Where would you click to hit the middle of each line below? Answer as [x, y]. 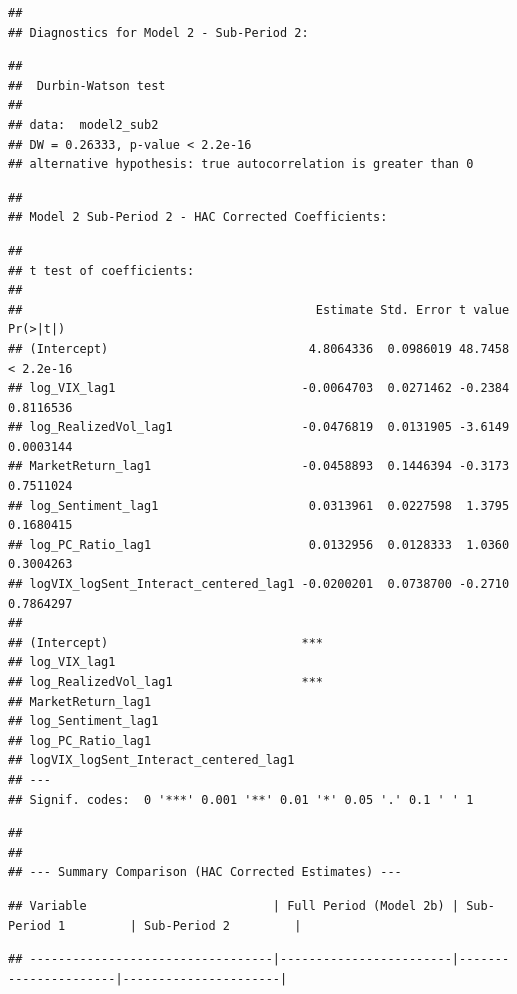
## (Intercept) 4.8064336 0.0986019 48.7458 [259, 348]
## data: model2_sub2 [83, 124]
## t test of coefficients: [101, 270]
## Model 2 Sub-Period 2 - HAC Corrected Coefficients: [198, 217]
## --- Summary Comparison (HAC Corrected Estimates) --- [205, 872]
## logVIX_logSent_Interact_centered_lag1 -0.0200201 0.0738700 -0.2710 [259, 584]
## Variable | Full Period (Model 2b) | [234, 905]
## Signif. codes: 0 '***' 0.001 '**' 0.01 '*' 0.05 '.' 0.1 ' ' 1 [241, 799]
